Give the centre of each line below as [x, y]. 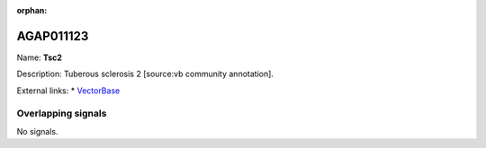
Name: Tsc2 [40, 57]
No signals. [37, 131]
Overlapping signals [62, 114]
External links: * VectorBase [68, 91]
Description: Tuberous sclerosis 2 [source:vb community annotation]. [145, 74]
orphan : [32, 10]
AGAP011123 [53, 36]
